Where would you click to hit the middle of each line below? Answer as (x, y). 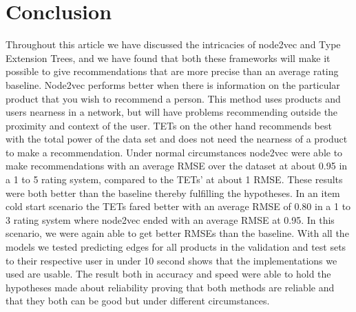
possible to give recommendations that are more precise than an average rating (172, 71)
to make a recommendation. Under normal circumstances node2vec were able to (174, 152)
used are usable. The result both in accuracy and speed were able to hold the (168, 274)
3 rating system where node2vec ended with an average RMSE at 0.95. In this (170, 219)
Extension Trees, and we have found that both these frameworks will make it (168, 58)
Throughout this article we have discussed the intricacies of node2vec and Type (173, 44)
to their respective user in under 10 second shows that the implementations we (171, 260)
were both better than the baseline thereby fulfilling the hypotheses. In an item (173, 193)
